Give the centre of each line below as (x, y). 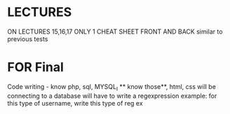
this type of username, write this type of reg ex (75, 103)
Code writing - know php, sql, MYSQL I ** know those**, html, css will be (111, 87)
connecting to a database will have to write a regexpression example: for (112, 96)
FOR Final (36, 67)
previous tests (28, 38)
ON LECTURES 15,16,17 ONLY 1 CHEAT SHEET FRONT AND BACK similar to (115, 31)
